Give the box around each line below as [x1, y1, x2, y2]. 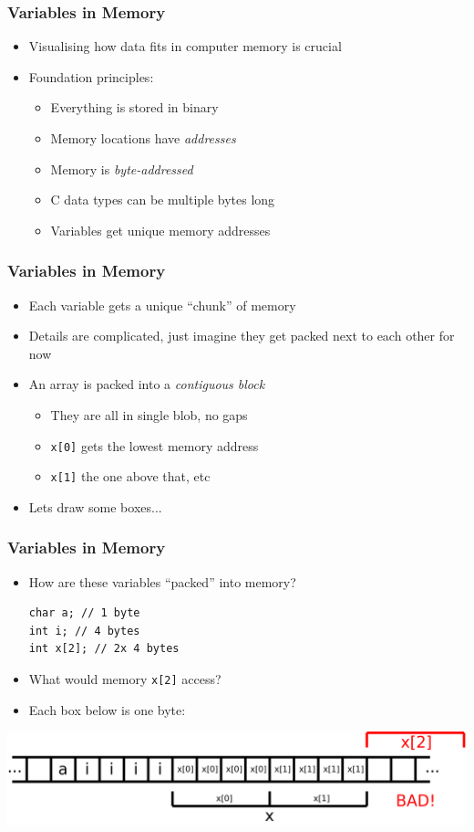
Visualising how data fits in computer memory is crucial [28, 37, 342, 56]
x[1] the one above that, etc [50, 467, 211, 486]
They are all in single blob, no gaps [50, 405, 248, 424]
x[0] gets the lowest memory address [50, 436, 259, 455]
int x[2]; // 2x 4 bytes [28, 642, 180, 656]
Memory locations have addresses [50, 129, 236, 147]
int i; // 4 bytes [28, 624, 140, 637]
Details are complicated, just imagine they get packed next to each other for [28, 326, 455, 345]
